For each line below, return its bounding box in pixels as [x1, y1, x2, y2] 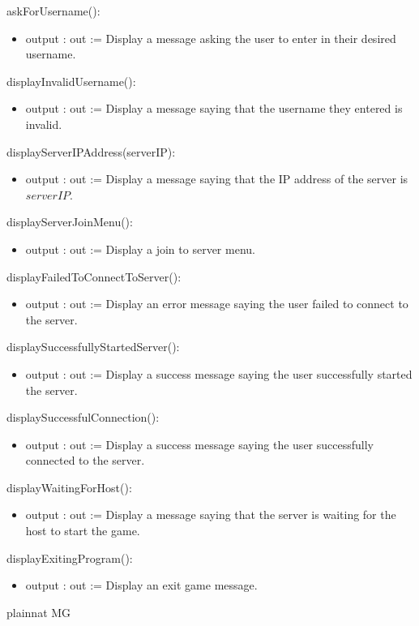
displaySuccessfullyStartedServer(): [6, 338, 180, 355]
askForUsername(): [6, 2, 100, 19]
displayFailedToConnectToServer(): [6, 268, 182, 285]
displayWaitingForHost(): [6, 478, 132, 495]
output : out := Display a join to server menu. [25, 240, 255, 257]
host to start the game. [25, 522, 140, 539]
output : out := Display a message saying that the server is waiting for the [25, 506, 396, 523]
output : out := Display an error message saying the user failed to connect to [25, 295, 408, 312]
